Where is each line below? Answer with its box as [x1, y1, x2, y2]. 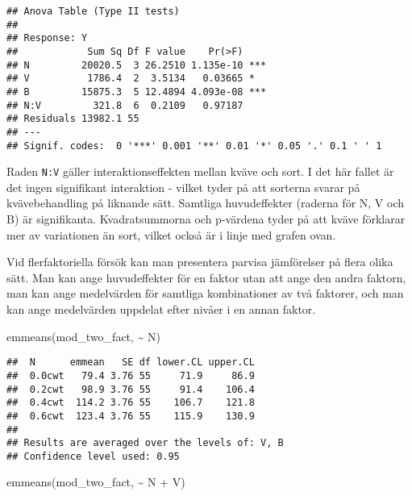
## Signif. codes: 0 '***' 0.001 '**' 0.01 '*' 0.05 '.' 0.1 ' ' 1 [6, 140, 382, 152]
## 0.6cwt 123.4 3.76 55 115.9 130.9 [6, 410, 255, 422]
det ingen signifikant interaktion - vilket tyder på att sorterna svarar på [6, 178, 360, 195]
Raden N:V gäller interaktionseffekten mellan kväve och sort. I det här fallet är [6, 163, 394, 180]
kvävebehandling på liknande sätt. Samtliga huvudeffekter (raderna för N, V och [6, 194, 405, 211]
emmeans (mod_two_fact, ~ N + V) [6, 473, 185, 490]
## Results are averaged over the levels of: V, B [6, 437, 284, 449]
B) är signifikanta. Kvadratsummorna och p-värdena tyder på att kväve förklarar [6, 210, 406, 227]
